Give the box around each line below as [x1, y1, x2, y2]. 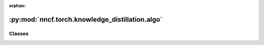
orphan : [9, 3, 26, 8]
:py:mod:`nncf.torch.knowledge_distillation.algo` [9, 15, 163, 24]
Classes [9, 30, 29, 37]
